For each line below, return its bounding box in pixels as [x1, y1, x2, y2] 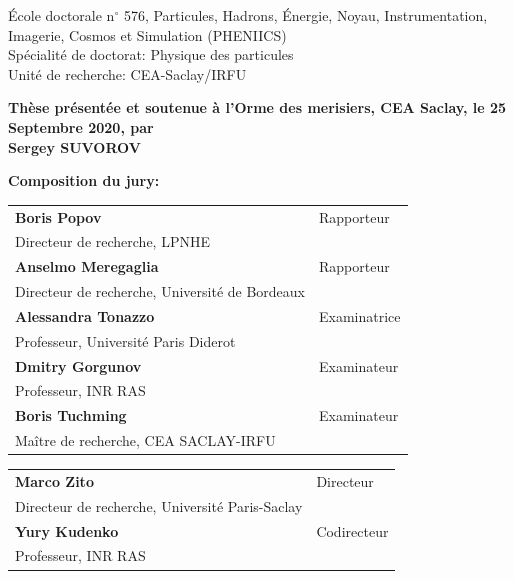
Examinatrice [319, 305, 401, 326]
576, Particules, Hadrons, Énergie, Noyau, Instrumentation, [123, 5, 488, 25]
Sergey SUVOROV [8, 136, 141, 157]
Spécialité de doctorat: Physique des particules [8, 44, 294, 65]
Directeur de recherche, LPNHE [15, 231, 210, 252]
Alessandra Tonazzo [15, 305, 155, 326]
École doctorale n [8, 5, 115, 25]
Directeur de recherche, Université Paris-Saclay [15, 495, 303, 516]
